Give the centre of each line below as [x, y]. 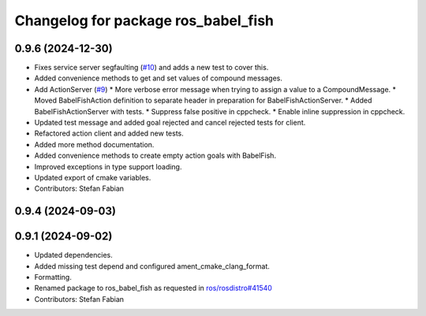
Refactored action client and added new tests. [109, 133]
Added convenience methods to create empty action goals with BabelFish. [155, 156]
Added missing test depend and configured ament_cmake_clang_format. [152, 266]
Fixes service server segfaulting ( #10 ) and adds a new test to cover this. [151, 68]
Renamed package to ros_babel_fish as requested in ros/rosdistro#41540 [153, 288]
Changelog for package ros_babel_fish [144, 20]
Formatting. [53, 277]
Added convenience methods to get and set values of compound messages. [159, 78]
